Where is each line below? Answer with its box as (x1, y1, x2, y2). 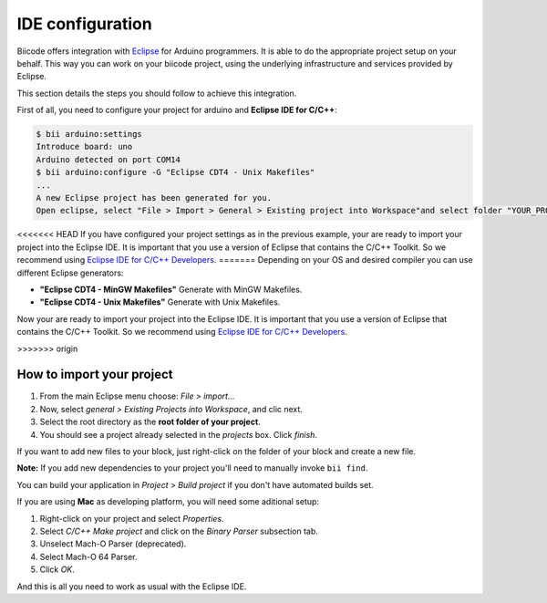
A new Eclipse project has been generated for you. (36, 192, 273, 203)
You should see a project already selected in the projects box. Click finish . (39, 429, 318, 440)
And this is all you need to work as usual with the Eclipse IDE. (16, 580, 247, 592)
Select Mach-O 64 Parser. (39, 551, 138, 562)
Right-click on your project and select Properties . (39, 513, 224, 524)
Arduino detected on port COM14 (36, 154, 181, 164)
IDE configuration (16, 14, 152, 34)
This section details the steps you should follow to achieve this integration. (16, 88, 297, 99)
